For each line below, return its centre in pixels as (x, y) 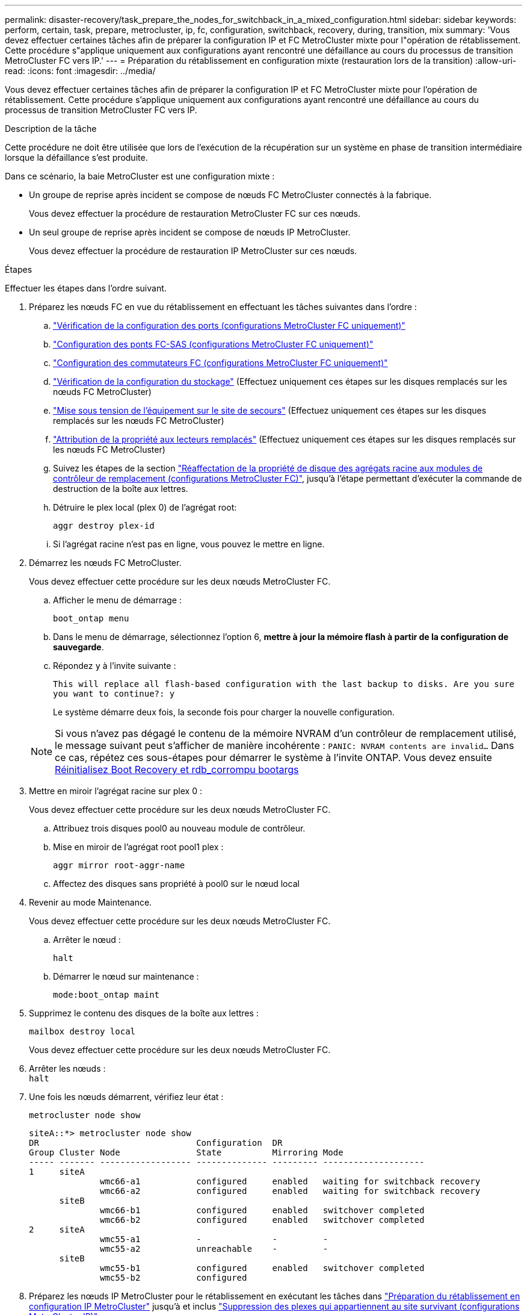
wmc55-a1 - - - (214, 1239)
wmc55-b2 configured (174, 1278)
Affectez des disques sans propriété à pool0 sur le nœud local (176, 884)
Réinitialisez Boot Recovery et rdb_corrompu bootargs (177, 769)
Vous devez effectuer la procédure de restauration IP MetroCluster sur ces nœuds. (193, 251)
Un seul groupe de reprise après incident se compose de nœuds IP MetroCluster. (190, 232)
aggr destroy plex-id (104, 526)
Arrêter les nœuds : (67, 1068)
